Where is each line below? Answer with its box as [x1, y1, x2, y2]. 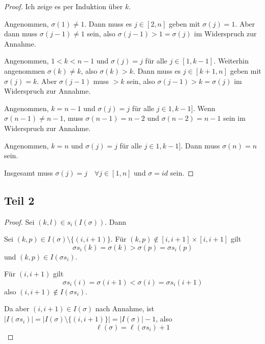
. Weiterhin [213, 55, 249, 66]
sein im [223, 113, 246, 123]
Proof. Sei [4, 216, 35, 227]
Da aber [4, 303, 30, 314]
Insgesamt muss [4, 167, 53, 178]
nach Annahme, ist [95, 303, 155, 314]
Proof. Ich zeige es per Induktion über [4, 1, 123, 11]
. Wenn [193, 102, 215, 113]
